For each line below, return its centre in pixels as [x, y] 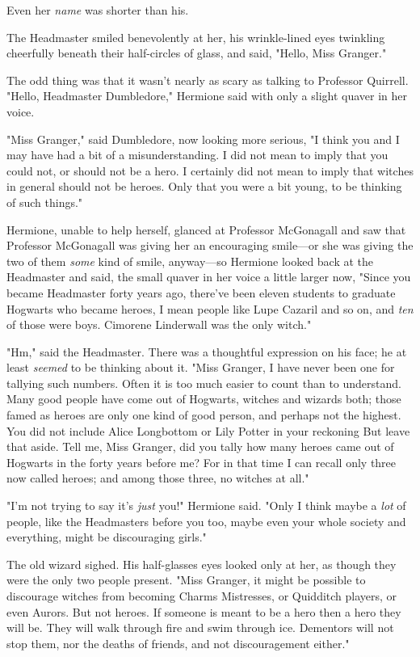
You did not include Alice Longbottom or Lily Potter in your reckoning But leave [208, 430]
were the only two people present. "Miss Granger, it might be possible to [186, 580]
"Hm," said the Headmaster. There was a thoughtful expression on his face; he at [207, 351]
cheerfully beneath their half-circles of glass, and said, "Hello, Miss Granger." [197, 53]
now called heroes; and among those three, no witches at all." [158, 478]
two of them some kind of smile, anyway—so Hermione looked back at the [190, 261]
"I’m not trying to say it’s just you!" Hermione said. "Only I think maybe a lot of [206, 505]
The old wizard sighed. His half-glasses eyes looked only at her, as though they [202, 564]
